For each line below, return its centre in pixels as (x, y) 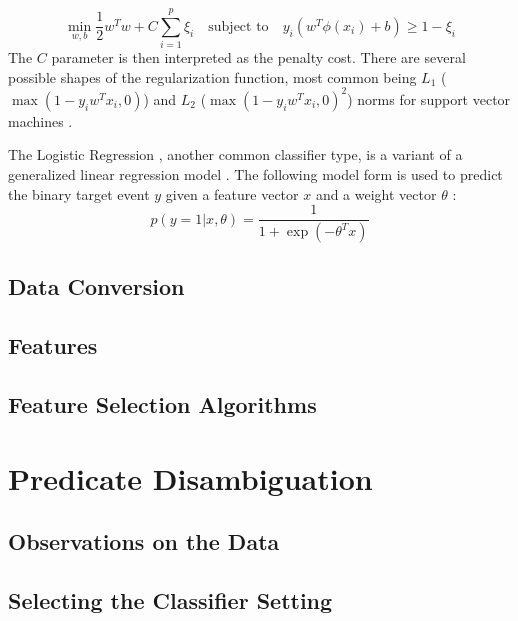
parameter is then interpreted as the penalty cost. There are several (258, 57)
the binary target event (79, 193)
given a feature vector (232, 193)
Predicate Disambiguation (190, 477)
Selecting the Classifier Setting (170, 599)
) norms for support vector (429, 98)
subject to (238, 26)
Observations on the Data (144, 541)
